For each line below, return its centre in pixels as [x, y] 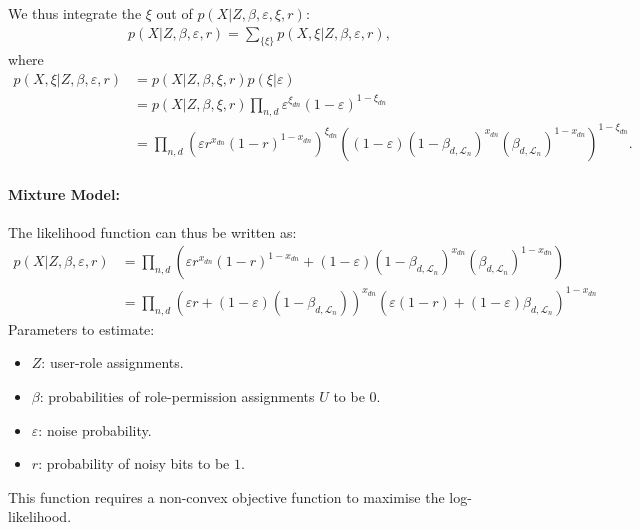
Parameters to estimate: [81, 328]
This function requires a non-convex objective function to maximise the [226, 496]
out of [174, 13]
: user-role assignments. [112, 362]
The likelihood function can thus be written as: [152, 231]
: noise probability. [95, 429]
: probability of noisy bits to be [134, 463]
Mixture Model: [64, 193]
